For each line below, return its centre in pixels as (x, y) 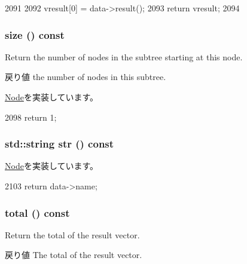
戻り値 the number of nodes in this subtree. (86, 77)
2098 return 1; (31, 117)
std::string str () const (60, 144)
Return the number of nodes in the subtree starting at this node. (124, 56)
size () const (35, 34)
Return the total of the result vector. (72, 234)
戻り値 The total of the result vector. (74, 255)
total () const (37, 212)
